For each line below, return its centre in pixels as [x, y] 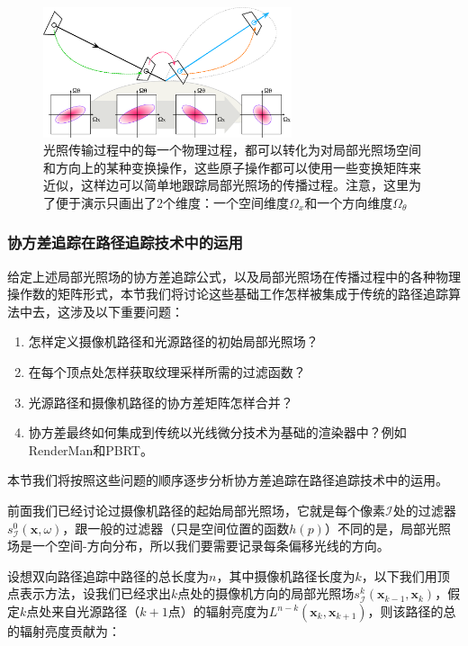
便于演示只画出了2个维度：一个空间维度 [172, 202]
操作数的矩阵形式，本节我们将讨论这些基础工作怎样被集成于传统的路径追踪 [228, 294]
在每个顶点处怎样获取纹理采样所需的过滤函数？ [167, 372]
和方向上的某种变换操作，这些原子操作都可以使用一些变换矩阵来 [232, 167]
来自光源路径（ [96, 611]
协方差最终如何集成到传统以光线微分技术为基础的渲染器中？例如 [217, 432]
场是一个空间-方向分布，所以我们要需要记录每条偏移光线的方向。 [198, 546]
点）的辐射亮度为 [218, 611]
